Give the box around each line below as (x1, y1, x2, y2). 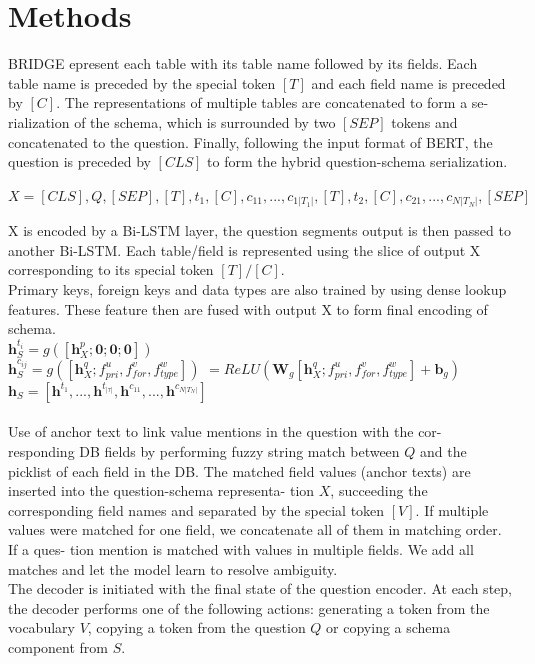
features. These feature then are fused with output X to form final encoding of (8, 298, 488, 319)
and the (420, 440, 467, 461)
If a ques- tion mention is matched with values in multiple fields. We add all (8, 538, 474, 559)
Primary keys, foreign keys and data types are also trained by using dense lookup (8, 278, 507, 299)
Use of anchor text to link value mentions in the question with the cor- (8, 421, 442, 442)
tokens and (391, 111, 458, 132)
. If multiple (415, 499, 489, 520)
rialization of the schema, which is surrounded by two (8, 111, 336, 132)
